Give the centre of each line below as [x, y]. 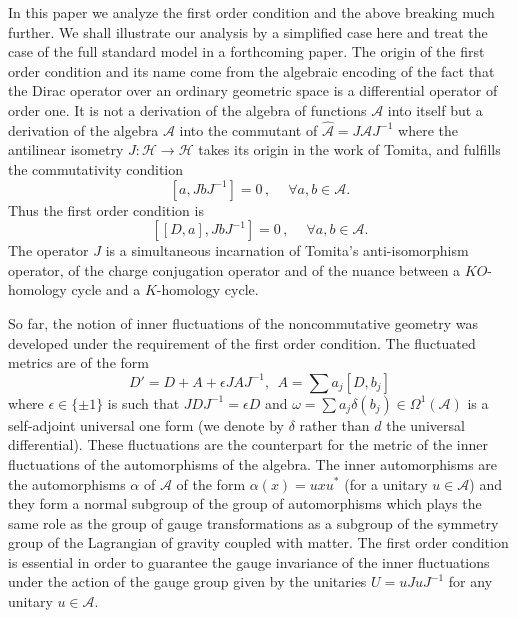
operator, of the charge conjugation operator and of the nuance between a [234, 269]
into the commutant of [248, 129]
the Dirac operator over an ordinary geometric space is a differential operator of [253, 90]
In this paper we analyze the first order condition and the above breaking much [251, 12]
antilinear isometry [66, 149]
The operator [48, 250]
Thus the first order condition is [106, 209]
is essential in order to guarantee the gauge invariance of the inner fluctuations [249, 561]
